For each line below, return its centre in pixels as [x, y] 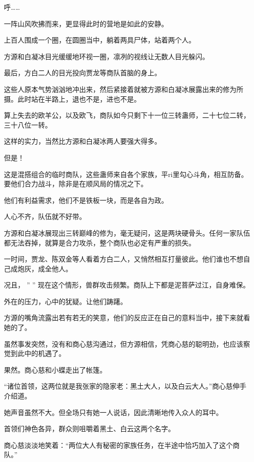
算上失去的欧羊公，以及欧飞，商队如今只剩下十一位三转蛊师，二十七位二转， [127, 115]
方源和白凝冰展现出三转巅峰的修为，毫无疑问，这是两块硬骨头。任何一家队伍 [127, 232]
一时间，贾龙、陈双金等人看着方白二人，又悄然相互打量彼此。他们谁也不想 [124, 259]
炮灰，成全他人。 [45, 268]
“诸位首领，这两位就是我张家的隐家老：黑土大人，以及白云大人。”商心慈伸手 [125, 386]
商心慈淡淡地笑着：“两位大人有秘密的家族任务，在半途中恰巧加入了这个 [118, 445]
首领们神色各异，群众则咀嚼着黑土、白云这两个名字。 [89, 429]
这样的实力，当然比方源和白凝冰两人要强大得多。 [83, 141]
